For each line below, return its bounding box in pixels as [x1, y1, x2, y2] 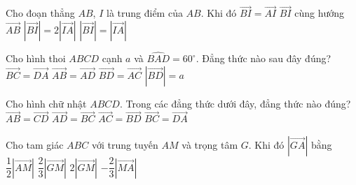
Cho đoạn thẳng [6, 6, 75, 20]
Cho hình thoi [6, 51, 66, 66]
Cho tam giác [6, 138, 64, 152]
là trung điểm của [107, 6, 183, 20]
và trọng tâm [182, 138, 238, 152]
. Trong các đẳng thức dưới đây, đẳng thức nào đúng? [119, 96, 351, 110]
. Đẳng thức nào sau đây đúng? [196, 51, 331, 66]
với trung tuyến [91, 138, 158, 152]
